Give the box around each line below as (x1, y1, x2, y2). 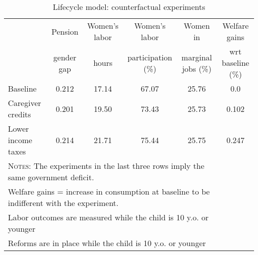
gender (53, 51, 76, 63)
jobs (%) (182, 62, 212, 74)
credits (8, 108, 31, 120)
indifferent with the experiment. (8, 197, 119, 208)
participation (128, 51, 172, 63)
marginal (181, 51, 212, 63)
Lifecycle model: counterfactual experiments (53, 1, 205, 12)
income (8, 134, 32, 146)
